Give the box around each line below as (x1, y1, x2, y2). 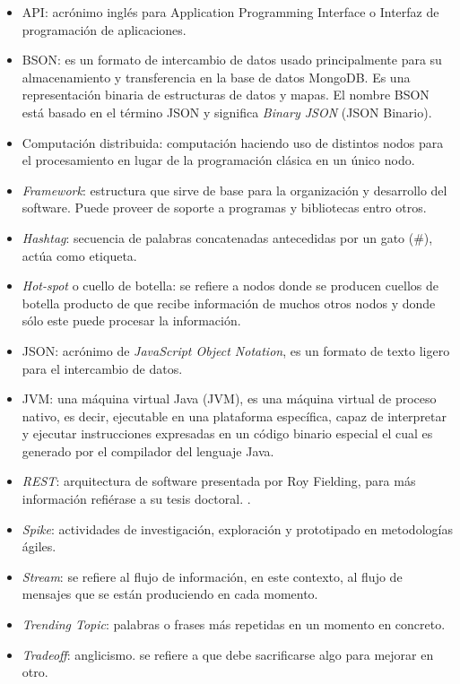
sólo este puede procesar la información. (22, 311, 241, 330)
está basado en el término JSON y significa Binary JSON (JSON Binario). (22, 102, 432, 121)
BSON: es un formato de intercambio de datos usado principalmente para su (22, 50, 442, 69)
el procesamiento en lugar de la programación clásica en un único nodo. (22, 151, 415, 169)
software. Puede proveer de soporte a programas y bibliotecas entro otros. (22, 198, 427, 217)
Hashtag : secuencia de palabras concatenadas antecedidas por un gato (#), (22, 228, 433, 247)
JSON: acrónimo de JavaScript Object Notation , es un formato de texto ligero (22, 341, 450, 359)
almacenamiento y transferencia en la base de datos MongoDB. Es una (22, 67, 411, 86)
